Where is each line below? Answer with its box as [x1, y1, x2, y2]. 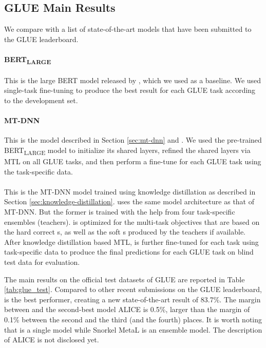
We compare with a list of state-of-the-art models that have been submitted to [4, 24, 252, 34]
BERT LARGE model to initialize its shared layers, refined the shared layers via [4, 144, 251, 157]
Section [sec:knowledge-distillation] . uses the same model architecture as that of [4, 196, 255, 207]
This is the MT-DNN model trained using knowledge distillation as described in [4, 186, 256, 197]
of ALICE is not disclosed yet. [4, 334, 99, 345]
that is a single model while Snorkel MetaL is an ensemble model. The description [4, 324, 262, 335]
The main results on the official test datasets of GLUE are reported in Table [4, 274, 245, 284]
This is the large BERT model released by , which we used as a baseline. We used [4, 74, 261, 85]
